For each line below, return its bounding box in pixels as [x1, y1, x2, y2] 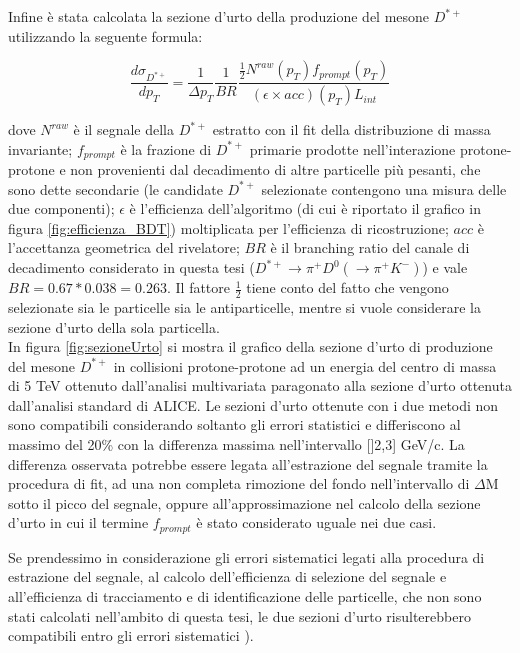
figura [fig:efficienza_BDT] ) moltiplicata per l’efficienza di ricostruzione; [8, 217, 449, 238]
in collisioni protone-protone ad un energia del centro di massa [113, 355, 497, 376]
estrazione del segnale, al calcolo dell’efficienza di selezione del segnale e [8, 566, 447, 587]
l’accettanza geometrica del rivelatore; [8, 237, 240, 258]
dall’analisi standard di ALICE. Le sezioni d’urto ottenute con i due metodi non [8, 394, 499, 415]
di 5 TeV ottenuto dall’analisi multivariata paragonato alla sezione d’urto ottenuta [8, 375, 512, 396]
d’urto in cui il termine [8, 512, 149, 533]
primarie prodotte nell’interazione [249, 138, 456, 159]
